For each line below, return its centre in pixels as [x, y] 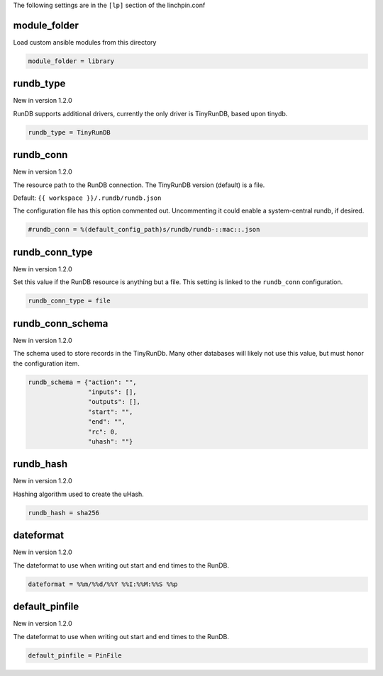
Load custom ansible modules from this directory [85, 42]
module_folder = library [71, 61]
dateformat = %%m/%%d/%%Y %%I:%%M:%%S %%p [103, 584]
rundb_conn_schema [61, 323]
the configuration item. [46, 363]
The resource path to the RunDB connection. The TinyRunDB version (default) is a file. [139, 185]
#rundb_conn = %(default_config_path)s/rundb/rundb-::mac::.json [144, 230]
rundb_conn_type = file [70, 301]
